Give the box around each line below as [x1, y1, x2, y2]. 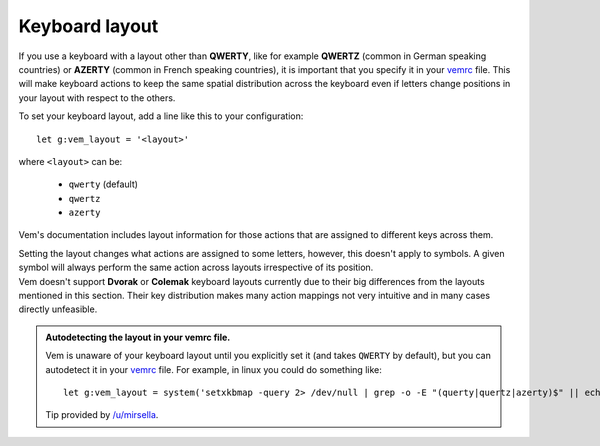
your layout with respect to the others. [18, 91, 176, 104]
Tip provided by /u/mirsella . [45, 409, 159, 421]
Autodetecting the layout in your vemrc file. [45, 331, 231, 343]
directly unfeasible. [18, 303, 98, 315]
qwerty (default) [68, 178, 139, 190]
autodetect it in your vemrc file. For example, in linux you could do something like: [45, 363, 382, 375]
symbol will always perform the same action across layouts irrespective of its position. [18, 261, 374, 274]
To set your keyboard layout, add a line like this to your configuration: [18, 110, 304, 122]
